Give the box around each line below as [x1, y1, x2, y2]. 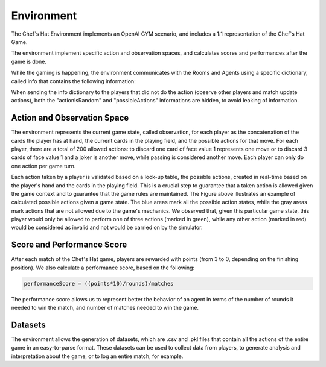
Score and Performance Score [11, 240, 127, 250]
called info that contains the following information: [11, 77, 136, 84]
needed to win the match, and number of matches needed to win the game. [11, 304, 199, 312]
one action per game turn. [11, 162, 76, 169]
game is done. [11, 58, 46, 65]
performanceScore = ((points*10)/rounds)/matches [24, 280, 174, 287]
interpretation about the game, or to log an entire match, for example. [11, 353, 184, 360]
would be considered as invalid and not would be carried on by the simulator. [11, 224, 203, 231]
